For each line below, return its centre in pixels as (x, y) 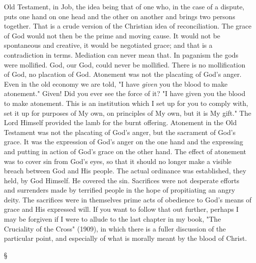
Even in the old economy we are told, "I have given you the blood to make (116, 83)
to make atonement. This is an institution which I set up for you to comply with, (126, 103)
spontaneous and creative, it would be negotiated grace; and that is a (108, 45)
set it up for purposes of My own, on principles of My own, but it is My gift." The (128, 113)
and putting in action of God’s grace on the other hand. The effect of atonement (125, 151)
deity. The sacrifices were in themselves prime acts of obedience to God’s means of (128, 199)
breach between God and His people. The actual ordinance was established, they (125, 171)
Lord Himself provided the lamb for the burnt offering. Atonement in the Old (120, 122)
